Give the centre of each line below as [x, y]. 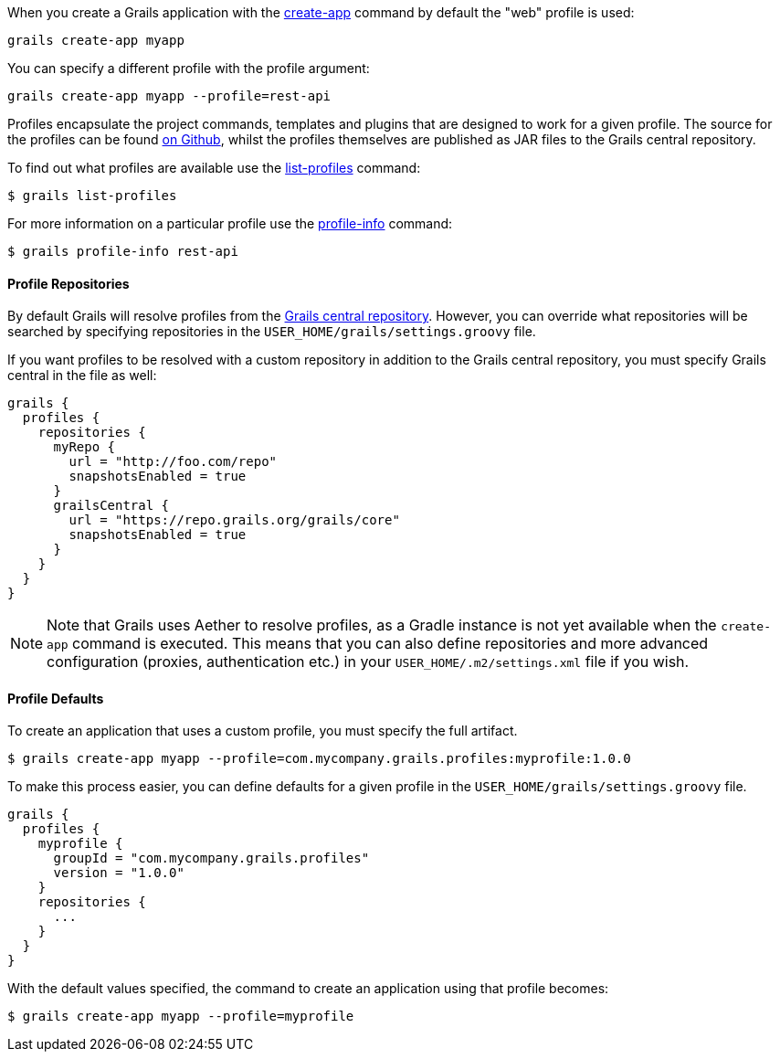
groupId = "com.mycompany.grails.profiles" [211, 858]
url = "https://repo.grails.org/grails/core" [234, 520]
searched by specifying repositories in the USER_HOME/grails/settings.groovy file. [272, 332]
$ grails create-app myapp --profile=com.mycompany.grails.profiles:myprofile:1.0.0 [319, 759]
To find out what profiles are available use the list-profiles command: [214, 168]
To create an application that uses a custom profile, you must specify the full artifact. [263, 731]
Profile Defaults [56, 698]
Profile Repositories [69, 283]
